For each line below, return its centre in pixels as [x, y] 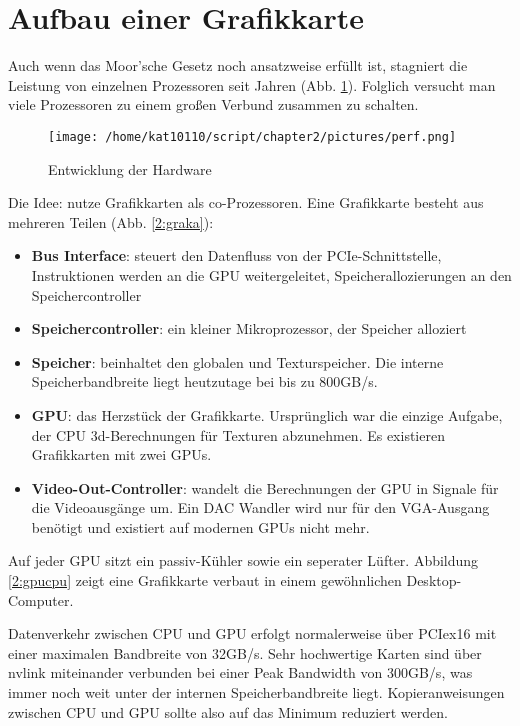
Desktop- [434, 580]
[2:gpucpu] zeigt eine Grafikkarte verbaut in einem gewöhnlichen [205, 580]
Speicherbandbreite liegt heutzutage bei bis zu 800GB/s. [204, 381]
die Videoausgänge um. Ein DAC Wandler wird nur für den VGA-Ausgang [260, 507]
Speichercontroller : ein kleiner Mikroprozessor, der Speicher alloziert [249, 328]
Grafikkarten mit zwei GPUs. [121, 454]
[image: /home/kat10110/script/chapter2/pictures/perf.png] [252, 136]
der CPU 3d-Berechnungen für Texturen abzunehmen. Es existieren [238, 434]
